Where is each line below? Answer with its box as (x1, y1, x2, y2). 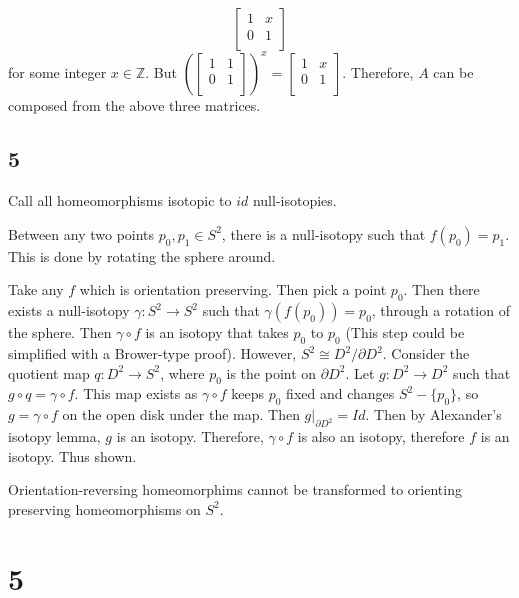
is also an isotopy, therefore (297, 426, 465, 447)
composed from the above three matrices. (8, 94, 261, 115)
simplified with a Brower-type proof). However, (8, 343, 297, 364)
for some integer (8, 61, 107, 82)
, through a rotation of (371, 300, 510, 321)
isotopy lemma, (8, 426, 101, 447)
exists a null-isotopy (8, 300, 130, 321)
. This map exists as (74, 383, 198, 404)
